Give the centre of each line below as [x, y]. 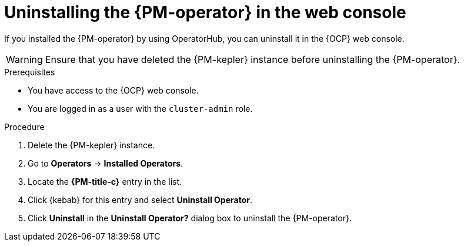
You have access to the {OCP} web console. [113, 90]
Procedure [24, 127]
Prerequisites [30, 72]
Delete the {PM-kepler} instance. [91, 145]
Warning [24, 59]
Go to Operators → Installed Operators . [106, 163]
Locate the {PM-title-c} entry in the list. [105, 181]
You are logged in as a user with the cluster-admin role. [140, 108]
